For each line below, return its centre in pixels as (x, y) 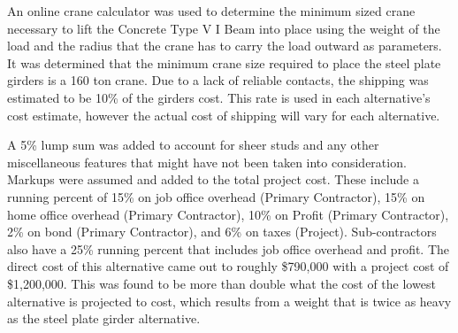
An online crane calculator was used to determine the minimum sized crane (211, 11)
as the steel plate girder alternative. (104, 318)
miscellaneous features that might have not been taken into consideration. (207, 162)
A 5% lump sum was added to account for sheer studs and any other (193, 145)
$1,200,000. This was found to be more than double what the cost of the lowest (221, 283)
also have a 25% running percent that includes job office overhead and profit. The (229, 248)
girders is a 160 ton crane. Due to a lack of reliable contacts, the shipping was (218, 80)
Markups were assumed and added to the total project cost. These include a (213, 179)
